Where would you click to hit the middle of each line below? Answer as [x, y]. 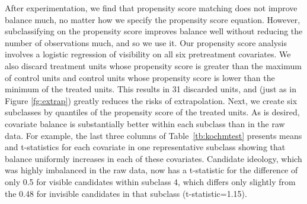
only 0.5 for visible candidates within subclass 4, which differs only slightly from [150, 181]
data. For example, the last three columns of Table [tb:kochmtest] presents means [153, 135]
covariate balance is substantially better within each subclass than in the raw [145, 123]
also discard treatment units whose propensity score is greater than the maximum [153, 65]
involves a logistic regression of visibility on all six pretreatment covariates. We [148, 54]
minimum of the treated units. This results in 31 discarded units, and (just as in [151, 89]
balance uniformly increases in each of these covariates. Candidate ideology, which [153, 158]
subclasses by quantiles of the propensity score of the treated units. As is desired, [152, 112]
